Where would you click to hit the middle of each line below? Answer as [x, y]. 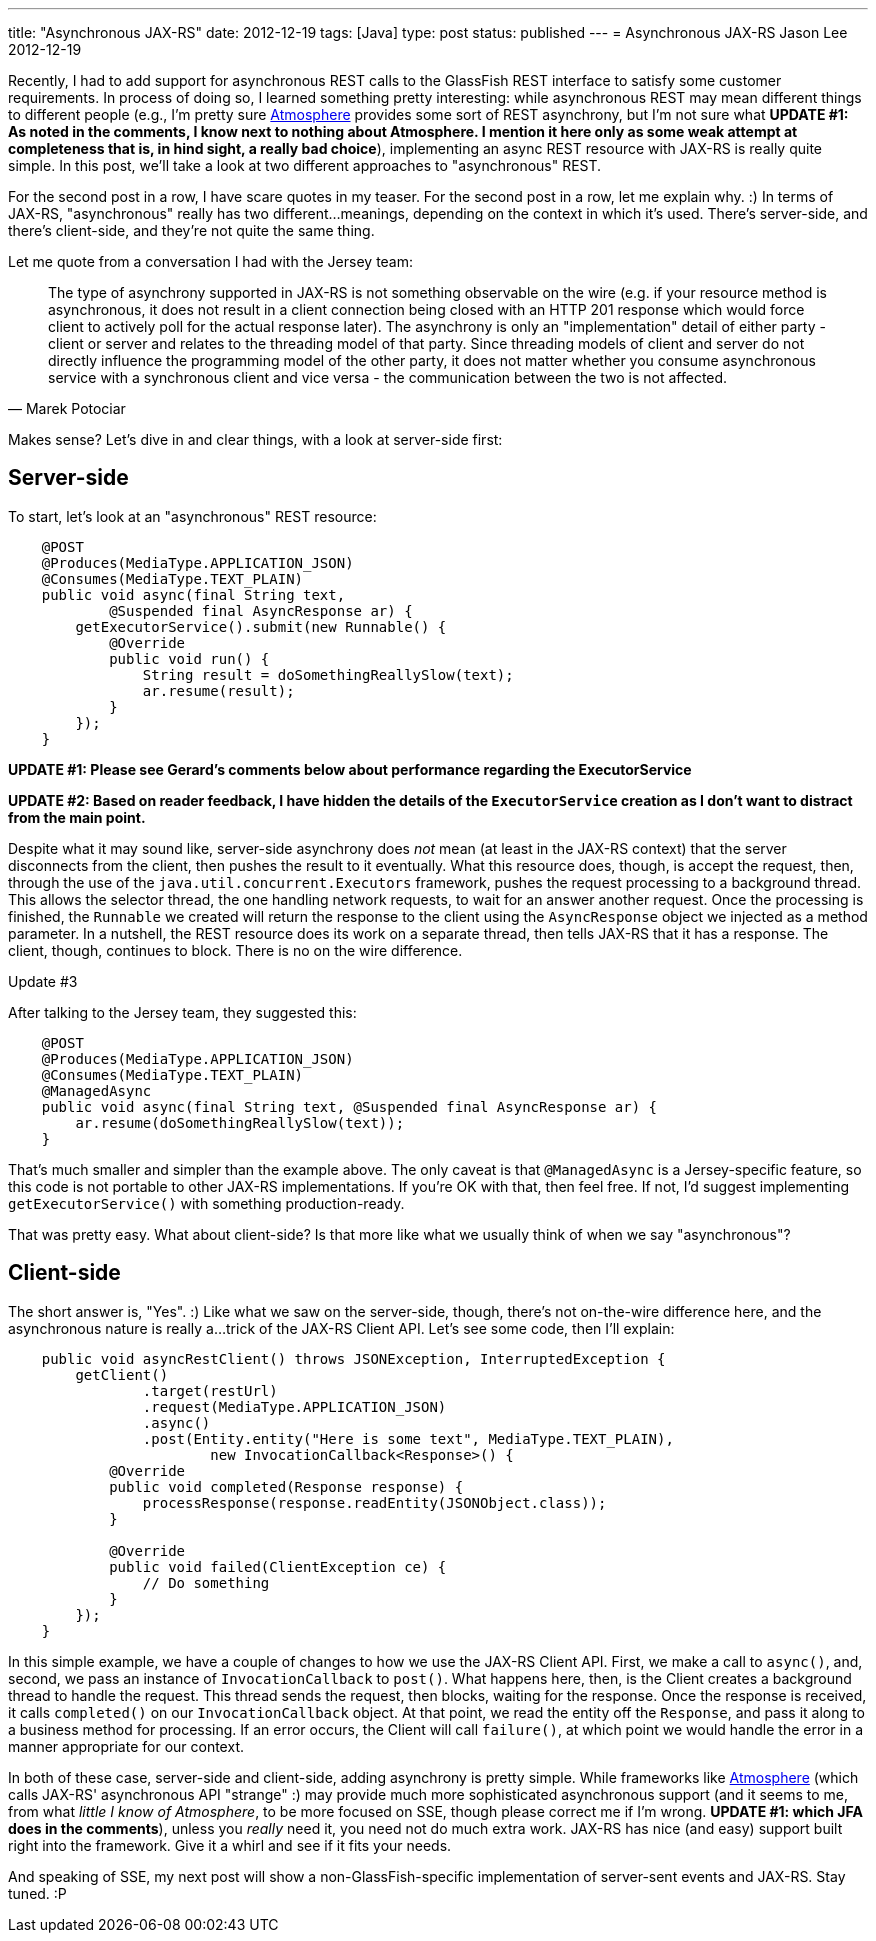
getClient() [122, 1374]
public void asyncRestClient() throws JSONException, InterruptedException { [353, 1358]
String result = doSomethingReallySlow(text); [328, 674]
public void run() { [189, 658]
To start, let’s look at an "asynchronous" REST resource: [192, 516]
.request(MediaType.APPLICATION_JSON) [294, 1406]
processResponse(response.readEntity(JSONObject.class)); [374, 1502]
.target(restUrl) [210, 1390]
